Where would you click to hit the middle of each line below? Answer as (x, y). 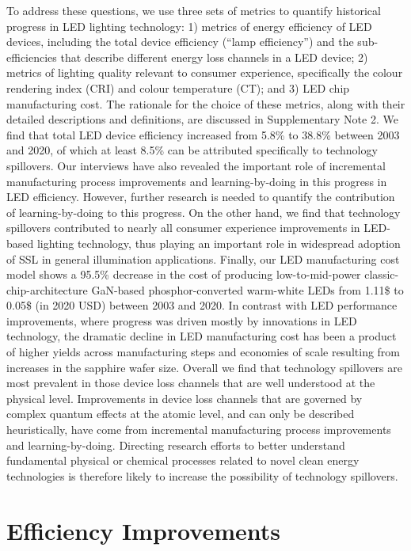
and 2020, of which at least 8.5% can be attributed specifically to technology (192, 150)
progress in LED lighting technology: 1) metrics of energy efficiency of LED (189, 26)
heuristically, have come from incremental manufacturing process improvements (199, 429)
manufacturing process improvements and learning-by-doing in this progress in (197, 181)
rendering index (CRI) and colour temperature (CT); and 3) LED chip (178, 87)
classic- (382, 274)
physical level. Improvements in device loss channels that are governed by (185, 398)
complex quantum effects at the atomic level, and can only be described (181, 414)
